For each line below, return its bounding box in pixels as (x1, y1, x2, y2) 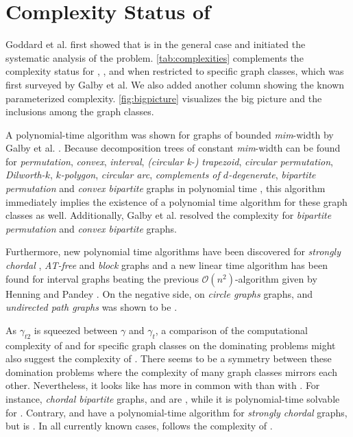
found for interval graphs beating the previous (5, 271, 199, 285)
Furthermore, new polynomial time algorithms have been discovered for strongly (5, 244, 341, 259)
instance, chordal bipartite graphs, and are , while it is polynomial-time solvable (5, 391, 340, 405)
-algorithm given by (234, 271, 317, 285)
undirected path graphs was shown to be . (5, 300, 178, 314)
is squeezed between (34, 322, 118, 337)
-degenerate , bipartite (228, 167, 316, 182)
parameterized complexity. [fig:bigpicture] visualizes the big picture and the (5, 91, 322, 105)
